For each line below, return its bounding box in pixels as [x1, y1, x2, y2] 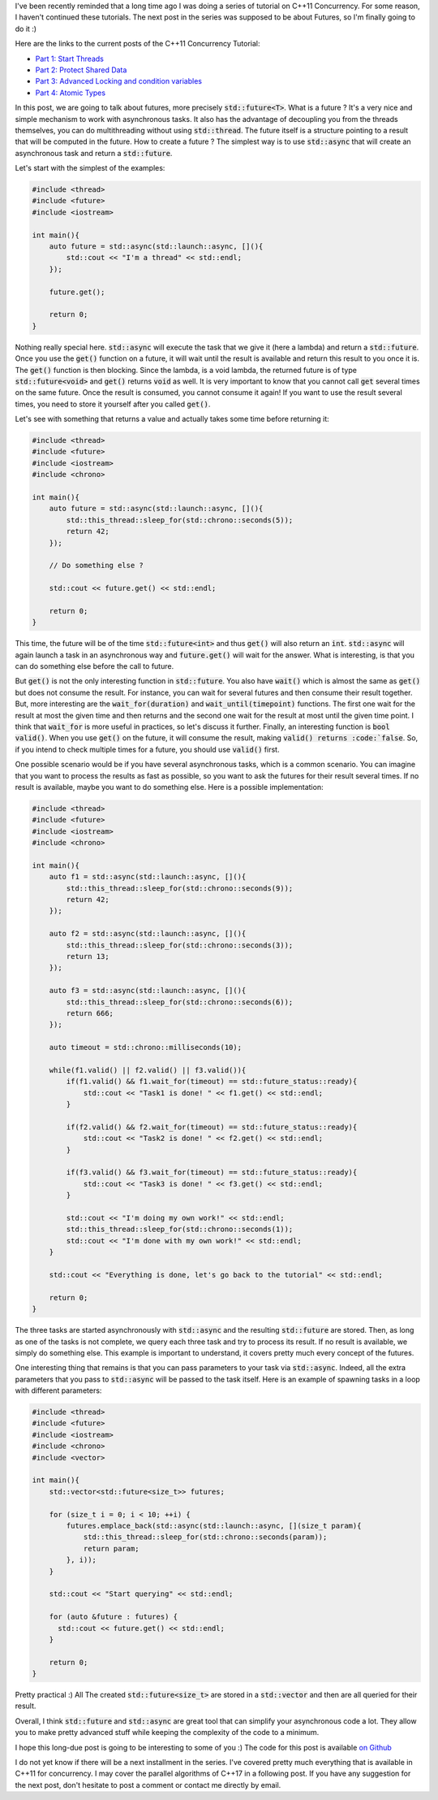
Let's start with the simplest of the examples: [15, 163, 165, 173]
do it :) [15, 24, 36, 33]
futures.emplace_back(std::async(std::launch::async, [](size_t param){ [66, 1520, 362, 1530]
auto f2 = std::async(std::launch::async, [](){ [49, 929, 247, 939]
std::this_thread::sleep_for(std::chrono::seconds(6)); [66, 997, 294, 1007]
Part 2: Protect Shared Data [35, 65, 127, 75]
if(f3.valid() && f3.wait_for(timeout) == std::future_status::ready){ [66, 1168, 358, 1178]
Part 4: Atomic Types [35, 88, 105, 98]
